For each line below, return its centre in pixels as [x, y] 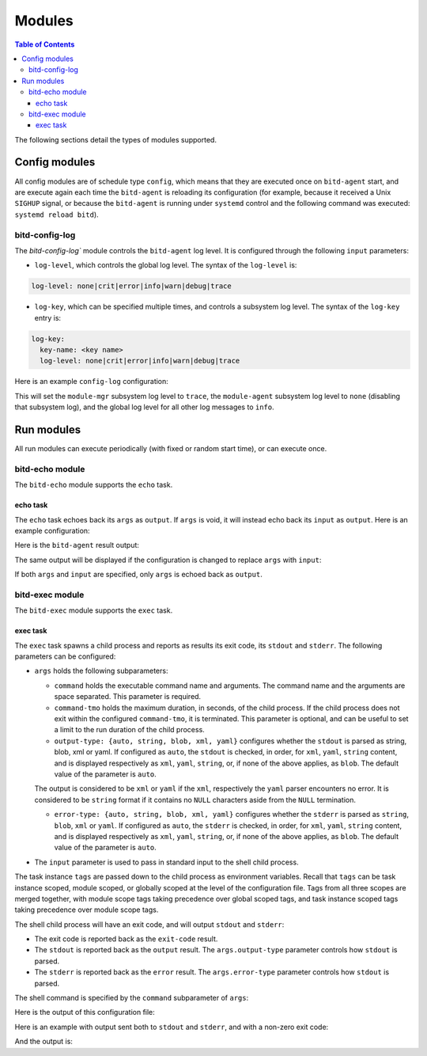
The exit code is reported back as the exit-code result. [126, 939]
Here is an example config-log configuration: [92, 382]
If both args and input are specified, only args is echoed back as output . [138, 575]
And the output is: [43, 1042]
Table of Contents [45, 44]
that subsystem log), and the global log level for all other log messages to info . [144, 407]
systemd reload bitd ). [57, 215]
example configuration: [52, 531]
